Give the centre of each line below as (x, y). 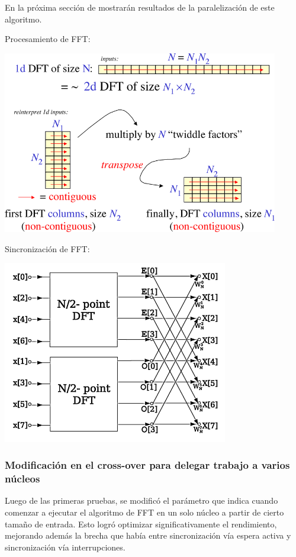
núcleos (22, 479)
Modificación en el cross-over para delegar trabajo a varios (147, 465)
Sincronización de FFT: (47, 248)
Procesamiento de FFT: (48, 39)
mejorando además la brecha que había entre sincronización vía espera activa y (148, 535)
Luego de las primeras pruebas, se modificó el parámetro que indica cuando (141, 500)
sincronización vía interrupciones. (65, 547)
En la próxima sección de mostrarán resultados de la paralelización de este (140, 7)
